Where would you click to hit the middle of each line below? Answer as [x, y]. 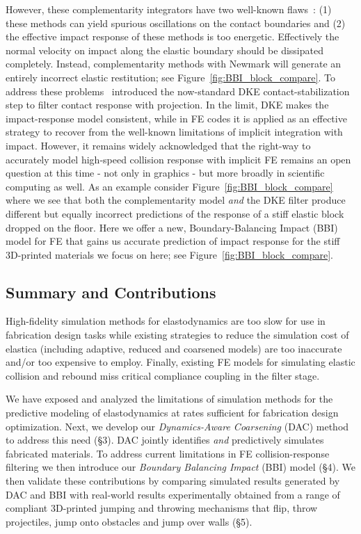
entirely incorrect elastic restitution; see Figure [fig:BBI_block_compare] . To [170, 77]
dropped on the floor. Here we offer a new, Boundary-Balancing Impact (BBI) [172, 227]
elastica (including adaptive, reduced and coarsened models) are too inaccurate [174, 348]
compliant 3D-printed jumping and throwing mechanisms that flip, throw [162, 508]
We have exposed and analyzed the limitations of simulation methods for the [169, 399]
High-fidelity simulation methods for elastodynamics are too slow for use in [166, 321]
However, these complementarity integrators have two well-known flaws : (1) [169, 9]
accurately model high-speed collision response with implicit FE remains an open [178, 159]
